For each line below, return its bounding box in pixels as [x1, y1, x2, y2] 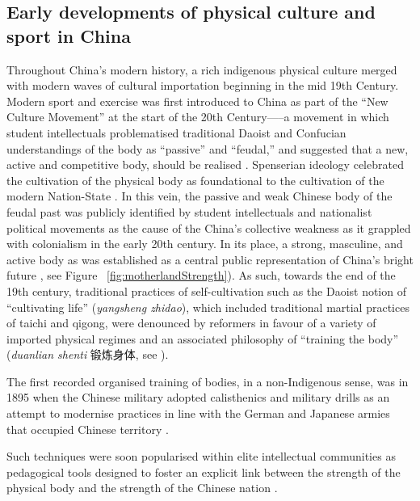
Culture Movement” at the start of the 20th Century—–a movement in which [6, 108, 389, 125]
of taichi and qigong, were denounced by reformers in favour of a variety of [6, 314, 376, 331]
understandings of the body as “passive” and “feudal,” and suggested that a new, [6, 140, 409, 157]
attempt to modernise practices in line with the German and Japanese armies [6, 405, 390, 422]
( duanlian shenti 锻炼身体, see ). [6, 346, 169, 363]
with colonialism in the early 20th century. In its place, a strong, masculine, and [6, 235, 403, 252]
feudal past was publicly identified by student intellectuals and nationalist [6, 203, 372, 220]
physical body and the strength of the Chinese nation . [6, 479, 278, 496]
